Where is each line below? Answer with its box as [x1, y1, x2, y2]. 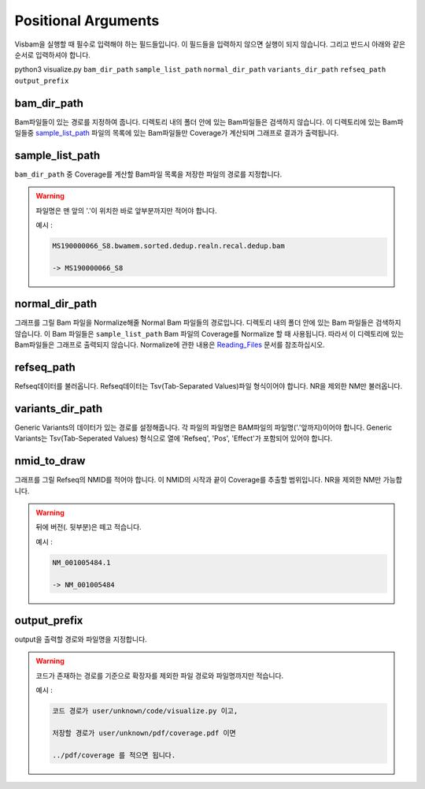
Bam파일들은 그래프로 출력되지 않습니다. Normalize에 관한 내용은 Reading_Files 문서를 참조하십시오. [14, 340, 326, 350]
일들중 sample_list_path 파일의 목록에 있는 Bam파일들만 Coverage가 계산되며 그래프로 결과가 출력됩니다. [14, 128, 339, 138]
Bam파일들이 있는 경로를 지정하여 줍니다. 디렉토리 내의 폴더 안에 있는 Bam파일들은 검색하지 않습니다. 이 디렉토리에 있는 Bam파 [14, 117, 405, 126]
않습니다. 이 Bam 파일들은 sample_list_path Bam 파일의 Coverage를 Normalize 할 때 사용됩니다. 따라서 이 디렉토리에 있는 [14, 329, 405, 338]
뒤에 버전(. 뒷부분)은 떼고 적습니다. [35, 523, 142, 532]
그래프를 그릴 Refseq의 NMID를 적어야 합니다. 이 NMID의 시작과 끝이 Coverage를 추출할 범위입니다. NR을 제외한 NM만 [14, 475, 382, 485]
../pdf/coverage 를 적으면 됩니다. [52, 750, 176, 760]
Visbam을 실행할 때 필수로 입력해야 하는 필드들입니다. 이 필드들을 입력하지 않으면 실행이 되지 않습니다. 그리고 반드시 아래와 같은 [14, 39, 406, 49]
